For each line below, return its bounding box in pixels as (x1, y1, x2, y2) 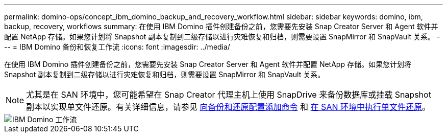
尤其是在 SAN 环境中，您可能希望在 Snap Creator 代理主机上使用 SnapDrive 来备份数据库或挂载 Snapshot (26, 89, 431, 100)
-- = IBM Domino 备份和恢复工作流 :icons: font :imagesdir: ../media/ (4, 42, 230, 51)
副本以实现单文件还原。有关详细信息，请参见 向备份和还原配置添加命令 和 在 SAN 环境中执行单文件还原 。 (26, 102, 430, 112)
